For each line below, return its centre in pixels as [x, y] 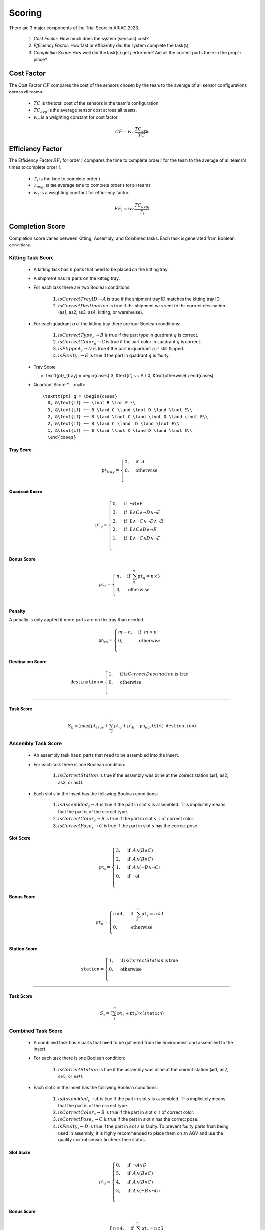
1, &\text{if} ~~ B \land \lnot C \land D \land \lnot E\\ [120, 430]
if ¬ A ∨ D [137, 1165]
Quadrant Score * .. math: [59, 385]
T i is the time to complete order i [67, 179]
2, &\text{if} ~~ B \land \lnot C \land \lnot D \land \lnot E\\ [128, 417]
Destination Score [28, 661]
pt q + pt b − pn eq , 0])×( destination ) [155, 727]
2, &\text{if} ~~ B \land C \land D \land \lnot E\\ [113, 424]
